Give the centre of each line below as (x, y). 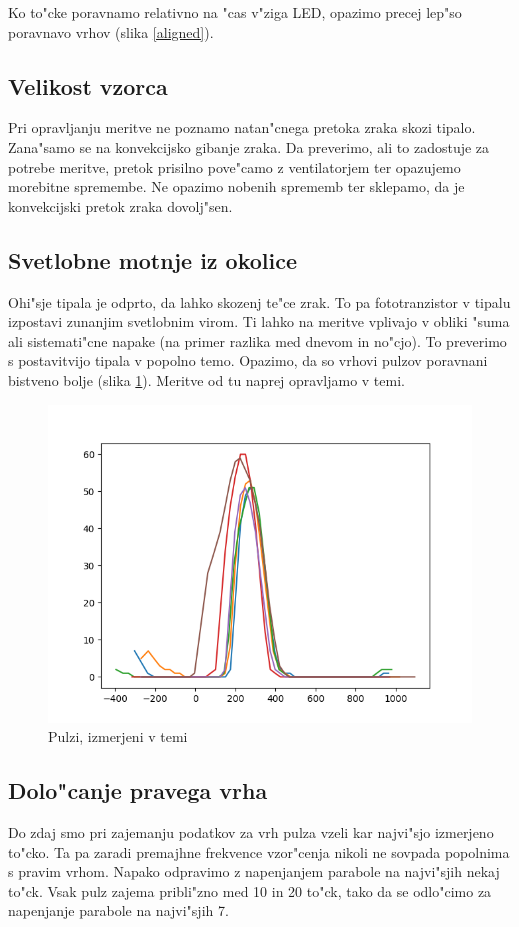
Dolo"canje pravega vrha (138, 790)
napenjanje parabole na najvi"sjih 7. (118, 910)
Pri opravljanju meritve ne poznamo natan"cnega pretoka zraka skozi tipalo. (242, 127)
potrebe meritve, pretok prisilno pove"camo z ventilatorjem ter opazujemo (234, 166)
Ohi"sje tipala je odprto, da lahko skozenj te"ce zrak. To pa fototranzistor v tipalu (259, 301)
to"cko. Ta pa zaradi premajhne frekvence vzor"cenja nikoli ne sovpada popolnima (259, 851)
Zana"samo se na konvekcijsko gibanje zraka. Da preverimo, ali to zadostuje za (249, 146)
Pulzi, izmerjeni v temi (118, 736)
